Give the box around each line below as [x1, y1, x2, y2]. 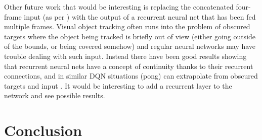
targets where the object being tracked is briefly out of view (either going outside [4, 31, 256, 41]
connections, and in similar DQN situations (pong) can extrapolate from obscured [4, 71, 258, 81]
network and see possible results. [4, 90, 105, 101]
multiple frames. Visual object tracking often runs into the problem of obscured [4, 21, 250, 32]
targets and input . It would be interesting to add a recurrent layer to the [4, 80, 232, 91]
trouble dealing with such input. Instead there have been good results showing [4, 50, 247, 61]
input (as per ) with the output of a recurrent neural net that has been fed [24, 11, 256, 22]
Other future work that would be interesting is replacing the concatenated [4, 2, 234, 12]
